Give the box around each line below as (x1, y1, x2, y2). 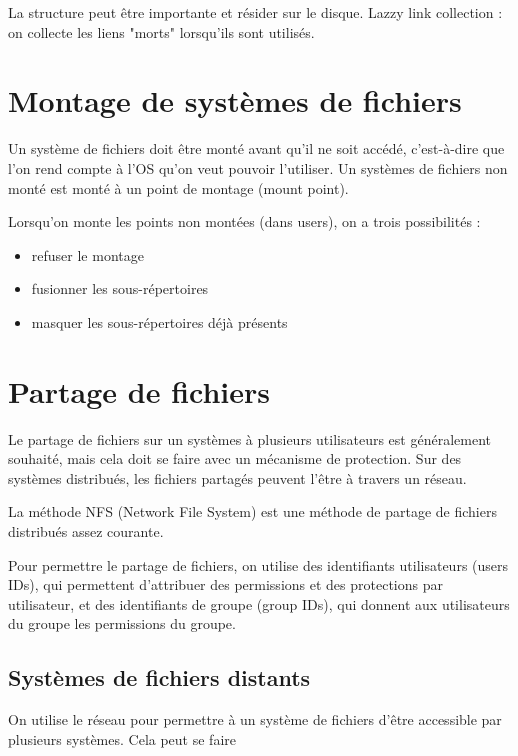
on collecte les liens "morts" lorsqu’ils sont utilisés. (8, 21, 315, 42)
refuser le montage (31, 244, 144, 265)
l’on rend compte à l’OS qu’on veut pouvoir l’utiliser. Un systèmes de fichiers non (8, 157, 508, 178)
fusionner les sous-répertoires (31, 278, 209, 299)
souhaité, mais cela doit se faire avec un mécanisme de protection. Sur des (8, 448, 462, 469)
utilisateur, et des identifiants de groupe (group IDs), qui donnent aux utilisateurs (8, 593, 510, 614)
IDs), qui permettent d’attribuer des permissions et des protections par (8, 574, 443, 595)
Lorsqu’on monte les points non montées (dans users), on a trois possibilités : (8, 211, 481, 232)
